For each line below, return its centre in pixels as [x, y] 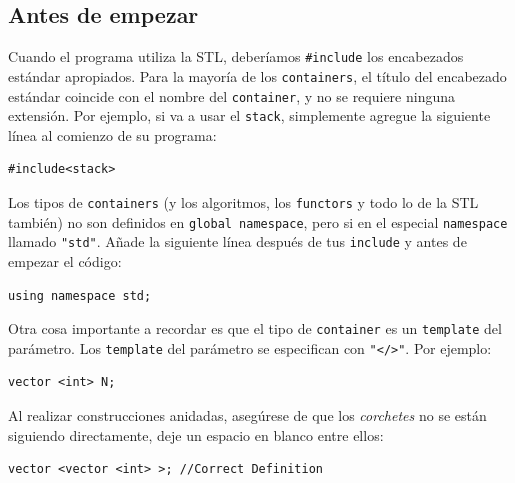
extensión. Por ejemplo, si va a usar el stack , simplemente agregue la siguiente [249, 115]
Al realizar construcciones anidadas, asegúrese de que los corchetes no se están [247, 415]
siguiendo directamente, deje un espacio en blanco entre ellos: [196, 434]
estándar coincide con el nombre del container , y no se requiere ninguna [232, 95]
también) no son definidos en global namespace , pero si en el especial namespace [258, 221]
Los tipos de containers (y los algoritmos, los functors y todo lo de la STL [243, 202]
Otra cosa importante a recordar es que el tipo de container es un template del [255, 328]
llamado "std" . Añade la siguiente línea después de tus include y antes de [237, 241]
